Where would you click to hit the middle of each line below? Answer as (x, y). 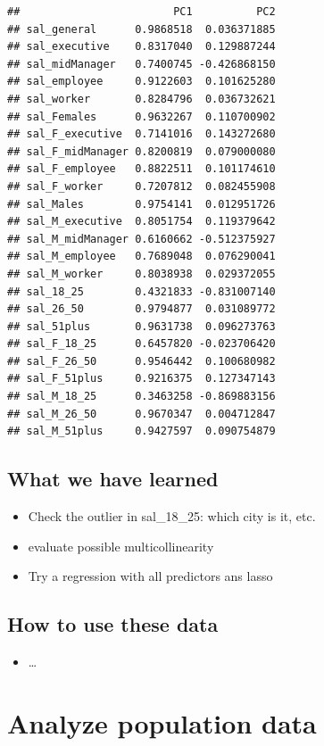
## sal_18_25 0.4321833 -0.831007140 (141, 291)
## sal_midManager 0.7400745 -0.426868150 (141, 64)
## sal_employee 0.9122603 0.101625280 (141, 82)
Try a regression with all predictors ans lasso (150, 576)
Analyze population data (162, 722)
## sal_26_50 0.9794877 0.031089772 (141, 309)
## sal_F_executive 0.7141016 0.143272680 (141, 134)
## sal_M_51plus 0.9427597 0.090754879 (141, 431)
